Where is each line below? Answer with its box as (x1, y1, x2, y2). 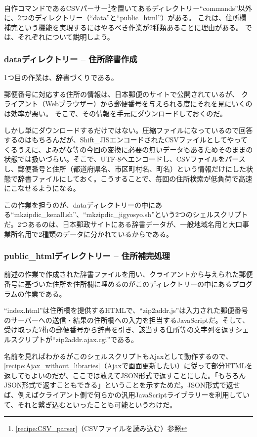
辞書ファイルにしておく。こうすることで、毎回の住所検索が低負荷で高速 (17, 173, 253, 183)
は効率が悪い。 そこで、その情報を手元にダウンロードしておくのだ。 (4, 108, 227, 119)
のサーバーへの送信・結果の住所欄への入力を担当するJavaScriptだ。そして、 (4, 314, 250, 325)
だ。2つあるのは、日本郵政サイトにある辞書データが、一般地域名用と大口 (4, 218, 243, 229)
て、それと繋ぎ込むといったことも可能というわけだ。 (4, 399, 176, 409)
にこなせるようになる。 (4, 183, 80, 193)
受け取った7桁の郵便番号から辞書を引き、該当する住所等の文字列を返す (4, 324, 236, 335)
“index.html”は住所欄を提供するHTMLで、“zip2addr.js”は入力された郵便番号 (4, 305, 249, 315)
